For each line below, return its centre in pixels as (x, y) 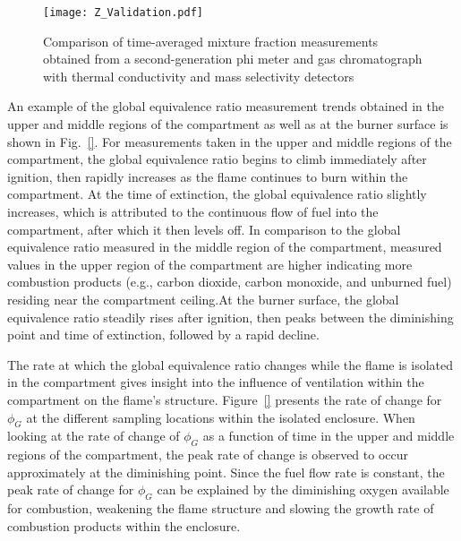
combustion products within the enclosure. (124, 525)
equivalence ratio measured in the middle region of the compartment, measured (225, 247)
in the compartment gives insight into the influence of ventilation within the (216, 382)
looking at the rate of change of (94, 436)
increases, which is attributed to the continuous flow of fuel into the (193, 211)
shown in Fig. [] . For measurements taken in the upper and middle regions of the (230, 141)
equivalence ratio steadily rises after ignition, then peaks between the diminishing (230, 317)
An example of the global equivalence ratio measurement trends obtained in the (226, 106)
